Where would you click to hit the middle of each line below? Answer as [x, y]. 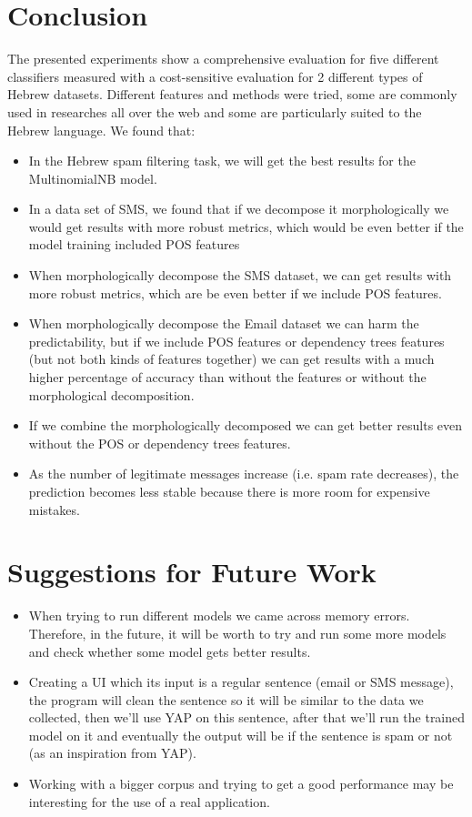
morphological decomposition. [111, 394]
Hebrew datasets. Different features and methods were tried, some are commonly [232, 94]
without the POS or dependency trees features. [160, 443]
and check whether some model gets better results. [170, 651]
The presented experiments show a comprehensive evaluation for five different [223, 59]
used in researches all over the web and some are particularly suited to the [215, 111]
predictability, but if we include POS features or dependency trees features [236, 341]
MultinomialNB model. [93, 178]
